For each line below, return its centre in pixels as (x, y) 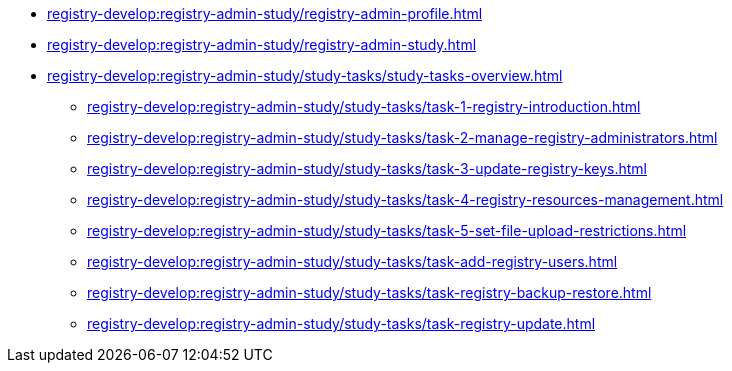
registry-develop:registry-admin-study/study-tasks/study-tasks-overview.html (305, 75)
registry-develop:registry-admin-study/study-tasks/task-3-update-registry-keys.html (367, 168)
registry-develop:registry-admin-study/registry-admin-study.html (262, 44)
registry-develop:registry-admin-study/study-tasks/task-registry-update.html (341, 323)
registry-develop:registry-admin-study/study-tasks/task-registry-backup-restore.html (369, 292)
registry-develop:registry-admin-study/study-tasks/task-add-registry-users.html (352, 261)
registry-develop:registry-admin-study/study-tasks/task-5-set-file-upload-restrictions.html (387, 230)
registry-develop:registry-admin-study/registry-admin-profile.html (265, 13)
